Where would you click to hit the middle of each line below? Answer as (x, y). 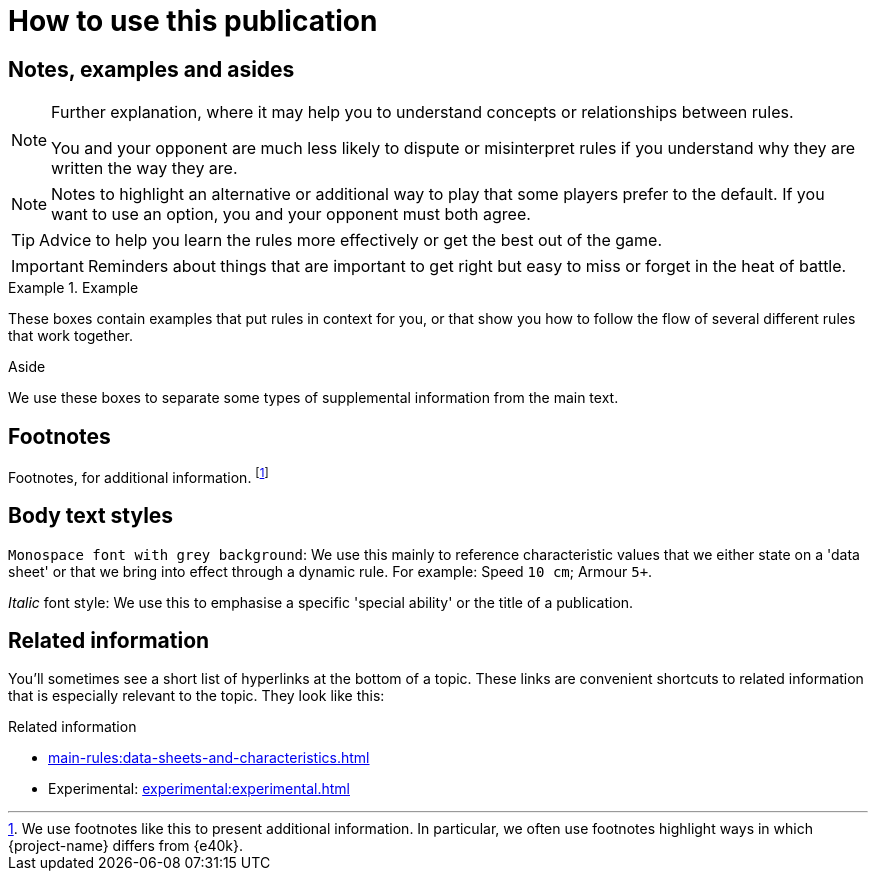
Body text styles (91, 516)
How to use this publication (193, 21)
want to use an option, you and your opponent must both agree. (291, 214)
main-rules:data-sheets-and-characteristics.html (209, 758)
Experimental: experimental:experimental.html (199, 789)
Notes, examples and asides (151, 69)
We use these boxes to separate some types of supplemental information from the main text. (313, 398)
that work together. (70, 336)
